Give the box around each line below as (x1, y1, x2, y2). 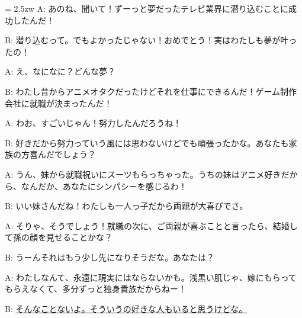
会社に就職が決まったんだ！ (5, 97, 113, 109)
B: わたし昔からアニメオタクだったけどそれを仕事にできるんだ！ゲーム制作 (5, 85, 297, 97)
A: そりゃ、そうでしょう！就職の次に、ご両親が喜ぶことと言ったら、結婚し (5, 219, 298, 232)
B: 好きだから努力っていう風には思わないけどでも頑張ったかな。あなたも (5, 136, 289, 149)
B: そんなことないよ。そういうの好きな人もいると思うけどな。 (5, 302, 248, 314)
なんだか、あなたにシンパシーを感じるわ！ (21, 179, 187, 192)
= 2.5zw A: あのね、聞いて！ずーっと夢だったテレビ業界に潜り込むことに (5, 2, 289, 14)
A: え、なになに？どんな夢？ (5, 65, 116, 78)
